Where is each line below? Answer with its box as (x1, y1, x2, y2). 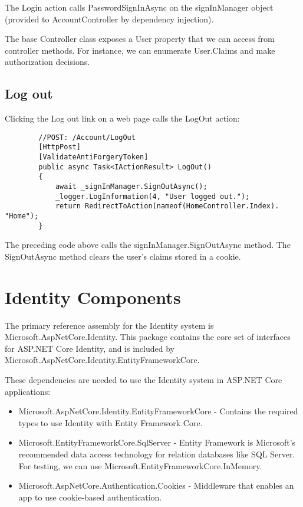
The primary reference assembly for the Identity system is (5, 319, 214, 331)
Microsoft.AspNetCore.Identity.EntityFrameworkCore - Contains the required (18, 405, 298, 417)
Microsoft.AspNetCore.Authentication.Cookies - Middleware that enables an (18, 479, 294, 492)
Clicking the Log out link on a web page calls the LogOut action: (5, 112, 240, 125)
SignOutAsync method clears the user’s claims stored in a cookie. (5, 250, 241, 262)
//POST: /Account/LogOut (38, 133, 136, 142)
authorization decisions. (5, 55, 90, 68)
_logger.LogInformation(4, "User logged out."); (55, 192, 250, 201)
